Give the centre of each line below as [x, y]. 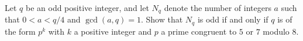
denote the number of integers [218, 8]
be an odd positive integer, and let [87, 8]
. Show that [162, 19]
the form [20, 31]
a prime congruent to [199, 31]
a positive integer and [113, 31]
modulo [276, 31]
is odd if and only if [233, 19]
